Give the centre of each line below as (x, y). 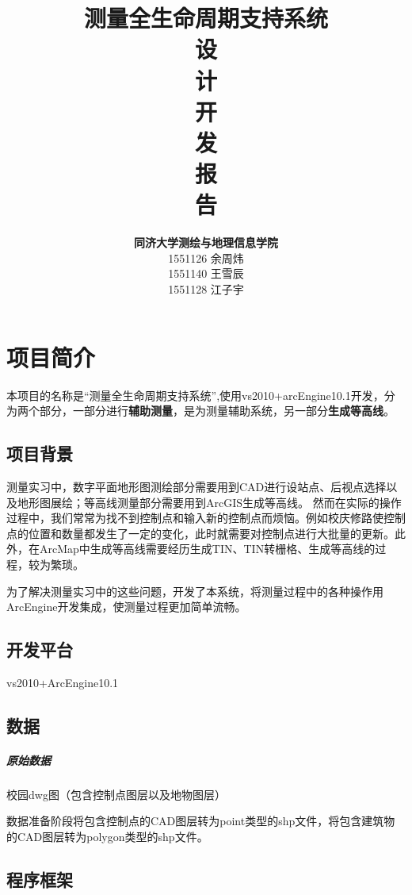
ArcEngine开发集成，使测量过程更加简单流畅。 (126, 607)
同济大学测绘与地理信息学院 (206, 242)
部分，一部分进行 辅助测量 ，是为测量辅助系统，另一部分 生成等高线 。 (217, 411)
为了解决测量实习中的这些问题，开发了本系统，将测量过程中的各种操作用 (195, 591)
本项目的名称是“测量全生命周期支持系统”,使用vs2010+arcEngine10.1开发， (195, 395)
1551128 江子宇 (206, 289)
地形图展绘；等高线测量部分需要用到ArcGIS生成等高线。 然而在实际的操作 (209, 502)
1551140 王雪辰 (206, 273)
